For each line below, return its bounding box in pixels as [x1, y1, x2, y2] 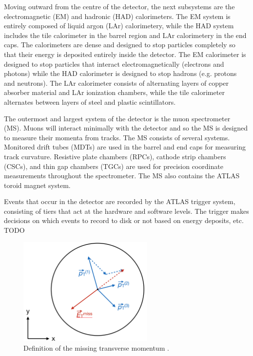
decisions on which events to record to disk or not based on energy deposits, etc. [4, 215, 244, 225]
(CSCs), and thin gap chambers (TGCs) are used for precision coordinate [4, 161, 223, 171]
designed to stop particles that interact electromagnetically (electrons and [4, 58, 224, 69]
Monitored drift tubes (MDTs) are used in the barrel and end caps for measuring [4, 142, 246, 152]
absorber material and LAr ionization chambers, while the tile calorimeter [4, 87, 225, 97]
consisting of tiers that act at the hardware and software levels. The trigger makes [4, 206, 249, 216]
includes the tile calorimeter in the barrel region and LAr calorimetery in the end [4, 30, 247, 40]
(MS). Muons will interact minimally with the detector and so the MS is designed [4, 123, 248, 133]
